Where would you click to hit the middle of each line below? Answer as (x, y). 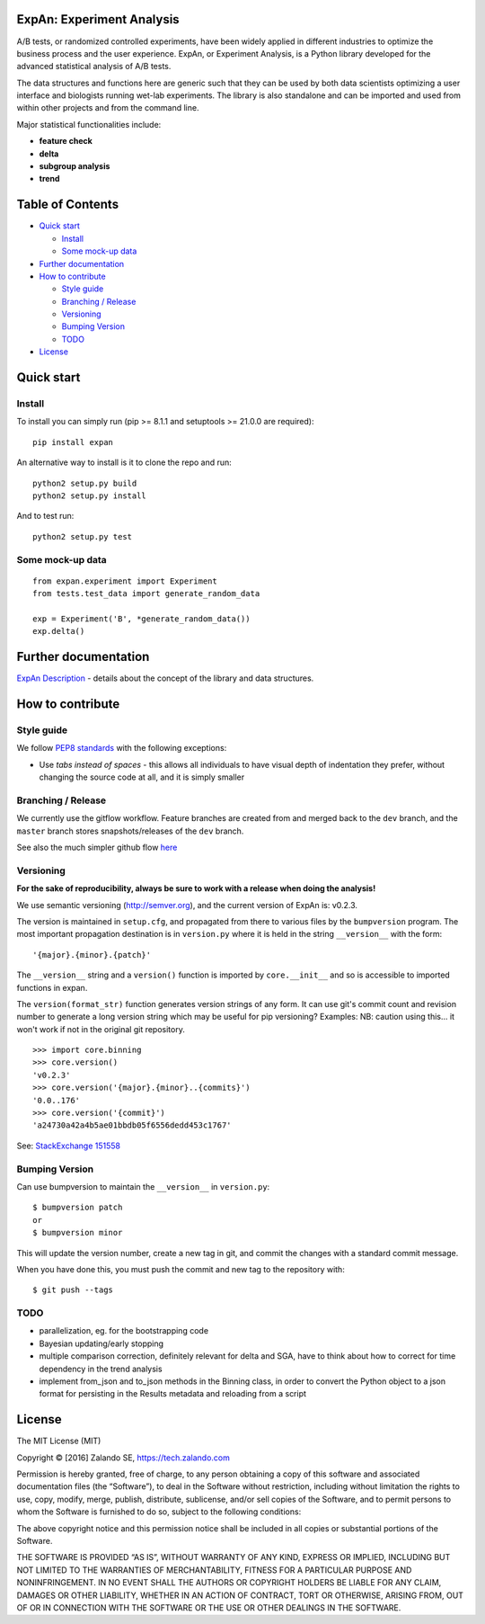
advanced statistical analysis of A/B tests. (94, 67)
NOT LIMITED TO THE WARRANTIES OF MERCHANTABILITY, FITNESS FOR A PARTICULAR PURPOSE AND (214, 1570)
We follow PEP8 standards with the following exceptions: (122, 748)
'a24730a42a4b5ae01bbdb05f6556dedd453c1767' (132, 1125)
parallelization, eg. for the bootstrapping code (124, 1331)
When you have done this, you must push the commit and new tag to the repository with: (181, 1269)
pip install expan (73, 442)
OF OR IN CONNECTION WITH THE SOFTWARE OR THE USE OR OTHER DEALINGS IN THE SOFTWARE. (209, 1607)
